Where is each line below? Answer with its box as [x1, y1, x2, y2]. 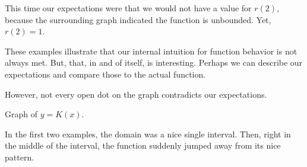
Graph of [5, 108, 37, 120]
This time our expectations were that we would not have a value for [5, 2, 252, 14]
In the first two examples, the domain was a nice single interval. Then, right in [5, 127, 291, 140]
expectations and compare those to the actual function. [5, 68, 206, 80]
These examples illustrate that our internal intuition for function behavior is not [5, 44, 297, 57]
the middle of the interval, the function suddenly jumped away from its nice [5, 139, 281, 152]
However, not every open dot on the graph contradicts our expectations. [5, 88, 267, 100]
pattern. [5, 150, 34, 163]
